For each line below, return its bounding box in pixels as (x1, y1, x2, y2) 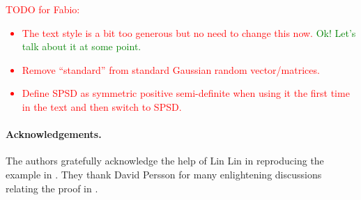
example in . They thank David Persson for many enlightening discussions (6, 167, 322, 181)
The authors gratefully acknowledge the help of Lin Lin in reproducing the (6, 153, 324, 168)
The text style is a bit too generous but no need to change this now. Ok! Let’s (22, 25, 356, 40)
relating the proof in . (6, 180, 98, 195)
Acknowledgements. (6, 127, 102, 141)
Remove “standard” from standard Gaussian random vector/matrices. (22, 62, 320, 77)
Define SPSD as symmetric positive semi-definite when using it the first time (22, 86, 350, 100)
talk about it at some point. (22, 39, 141, 54)
